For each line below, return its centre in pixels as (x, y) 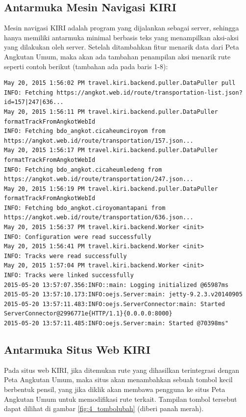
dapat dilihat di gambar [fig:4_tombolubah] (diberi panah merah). (104, 408)
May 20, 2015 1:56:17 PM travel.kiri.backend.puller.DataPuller (111, 150)
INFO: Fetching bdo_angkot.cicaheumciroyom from (85, 131)
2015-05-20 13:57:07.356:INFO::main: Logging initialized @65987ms (116, 285)
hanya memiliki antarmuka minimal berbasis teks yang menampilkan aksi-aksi (121, 37)
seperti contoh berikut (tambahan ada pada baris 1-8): (86, 66)
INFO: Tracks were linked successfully (69, 275)
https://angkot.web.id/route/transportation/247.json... (99, 179)
